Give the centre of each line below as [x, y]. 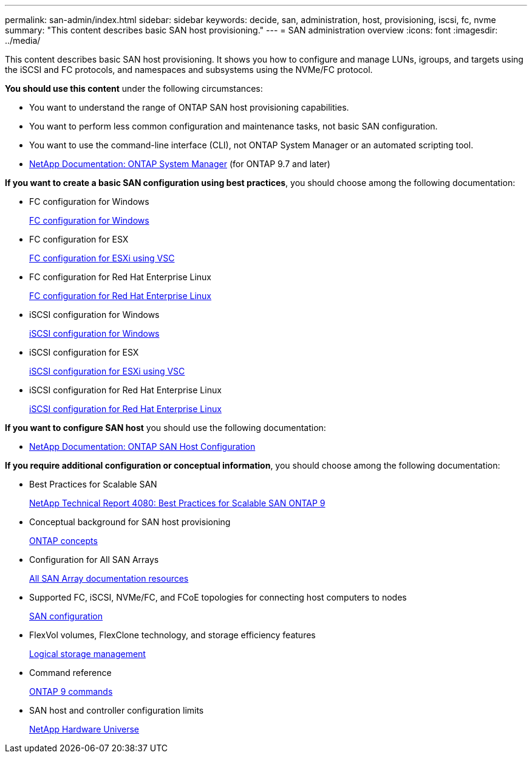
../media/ [23, 40]
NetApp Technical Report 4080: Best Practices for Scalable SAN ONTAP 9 [177, 503]
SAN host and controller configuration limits [117, 710]
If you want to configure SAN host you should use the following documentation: [165, 428]
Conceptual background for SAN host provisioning [130, 522]
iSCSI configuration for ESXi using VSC [107, 371]
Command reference [70, 673]
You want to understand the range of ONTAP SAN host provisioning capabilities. [189, 107]
